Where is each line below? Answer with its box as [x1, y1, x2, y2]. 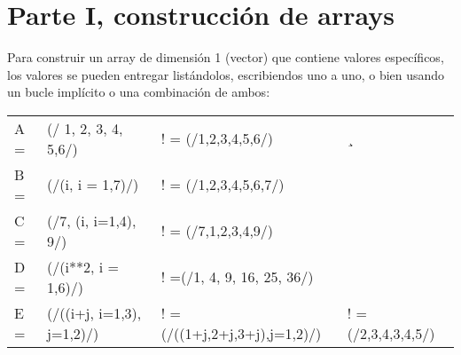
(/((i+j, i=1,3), [47, 302, 142, 323]
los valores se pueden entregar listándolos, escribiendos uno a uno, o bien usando [7, 65, 445, 83]
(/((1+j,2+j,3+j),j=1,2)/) [160, 322, 322, 343]
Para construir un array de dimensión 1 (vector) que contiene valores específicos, [7, 48, 444, 67]
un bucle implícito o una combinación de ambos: [7, 83, 270, 101]
